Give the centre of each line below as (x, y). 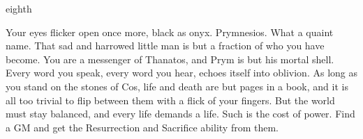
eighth (19, 8)
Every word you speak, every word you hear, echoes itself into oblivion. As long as (181, 73)
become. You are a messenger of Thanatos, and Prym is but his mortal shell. (170, 59)
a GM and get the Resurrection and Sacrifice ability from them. (142, 127)
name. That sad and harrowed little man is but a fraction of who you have (165, 46)
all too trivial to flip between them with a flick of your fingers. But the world (170, 100)
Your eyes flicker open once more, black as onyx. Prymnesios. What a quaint (170, 32)
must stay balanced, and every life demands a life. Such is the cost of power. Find (180, 114)
